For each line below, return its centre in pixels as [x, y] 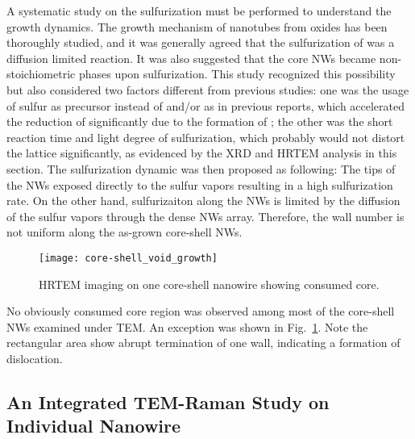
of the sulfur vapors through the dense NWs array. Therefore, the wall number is [205, 216]
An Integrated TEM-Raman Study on [168, 401]
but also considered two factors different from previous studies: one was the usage [208, 89]
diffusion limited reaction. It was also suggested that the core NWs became [191, 58]
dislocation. [35, 358]
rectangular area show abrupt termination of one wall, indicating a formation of [203, 343]
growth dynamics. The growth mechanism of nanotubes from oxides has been [197, 26]
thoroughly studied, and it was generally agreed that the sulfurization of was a [201, 42]
